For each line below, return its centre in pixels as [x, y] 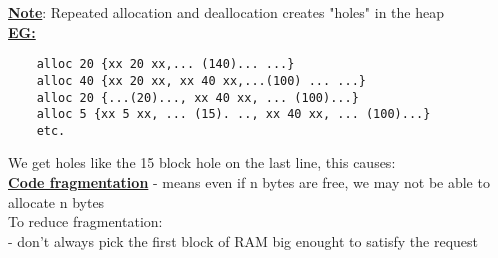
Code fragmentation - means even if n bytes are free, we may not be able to [249, 182]
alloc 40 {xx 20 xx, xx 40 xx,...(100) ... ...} [201, 80]
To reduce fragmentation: [85, 221]
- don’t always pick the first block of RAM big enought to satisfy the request [243, 240]
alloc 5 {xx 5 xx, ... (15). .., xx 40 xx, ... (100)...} [233, 114]
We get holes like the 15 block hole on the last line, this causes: [202, 162]
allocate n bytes [56, 201]
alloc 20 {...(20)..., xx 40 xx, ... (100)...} [197, 97]
